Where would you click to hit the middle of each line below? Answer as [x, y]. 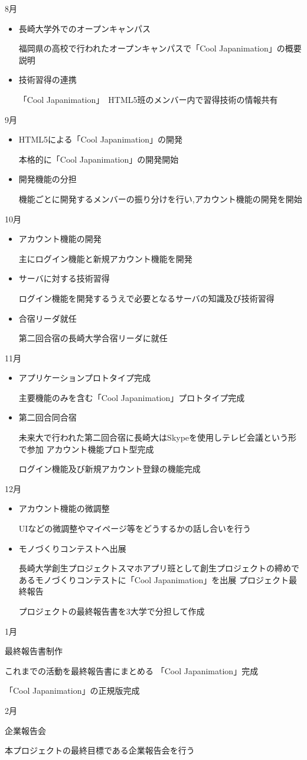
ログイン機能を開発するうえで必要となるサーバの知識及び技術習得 [146, 298]
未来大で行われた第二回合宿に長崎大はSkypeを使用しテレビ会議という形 [158, 437]
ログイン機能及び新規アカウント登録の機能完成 [110, 469]
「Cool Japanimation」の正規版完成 [72, 691]
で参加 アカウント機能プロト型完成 [86, 449]
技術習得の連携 [48, 80]
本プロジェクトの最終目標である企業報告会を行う [100, 750]
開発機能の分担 [48, 179]
